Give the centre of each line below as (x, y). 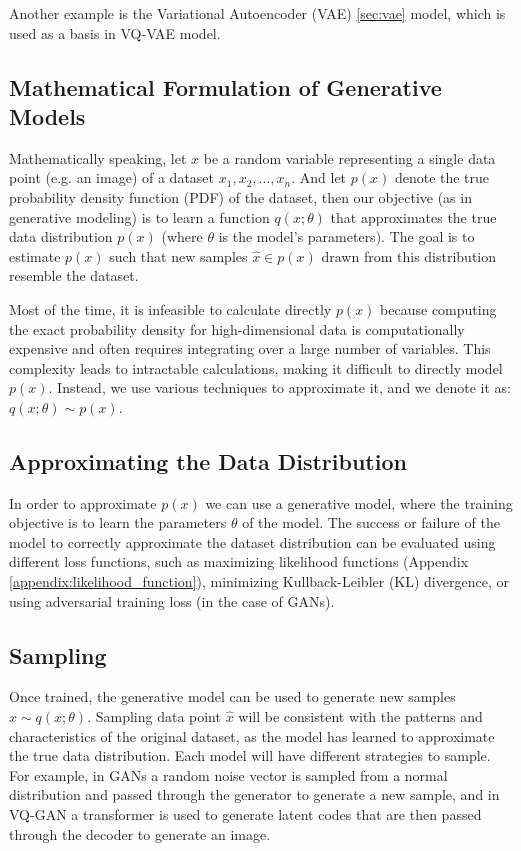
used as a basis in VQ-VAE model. (115, 32)
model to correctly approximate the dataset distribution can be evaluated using (252, 541)
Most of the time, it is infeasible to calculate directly (170, 308)
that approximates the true (413, 216)
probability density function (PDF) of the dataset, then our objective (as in (240, 196)
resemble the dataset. (74, 275)
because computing (438, 308)
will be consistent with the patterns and (360, 716)
